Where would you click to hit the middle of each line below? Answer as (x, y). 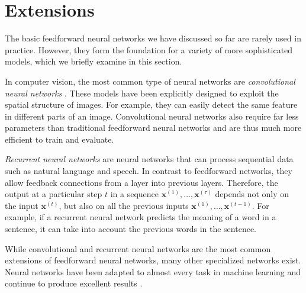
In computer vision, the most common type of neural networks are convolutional (150, 81)
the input (22, 205)
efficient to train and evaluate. (59, 139)
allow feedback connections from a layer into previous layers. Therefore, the (141, 182)
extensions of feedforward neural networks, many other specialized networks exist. (153, 260)
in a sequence (135, 194)
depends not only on (252, 194)
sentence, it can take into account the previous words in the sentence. (131, 229)
